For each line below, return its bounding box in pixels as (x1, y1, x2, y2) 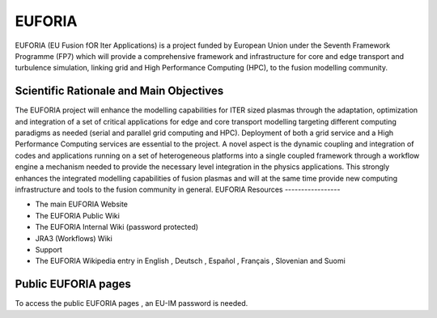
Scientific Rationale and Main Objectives (15, 84, 224, 98)
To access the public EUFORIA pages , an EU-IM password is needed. (15, 299, 248, 308)
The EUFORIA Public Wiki (35, 210, 121, 220)
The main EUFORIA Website (35, 199, 129, 210)
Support (35, 244, 62, 254)
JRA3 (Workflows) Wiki (35, 233, 112, 243)
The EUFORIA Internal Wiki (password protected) (35, 223, 198, 232)
